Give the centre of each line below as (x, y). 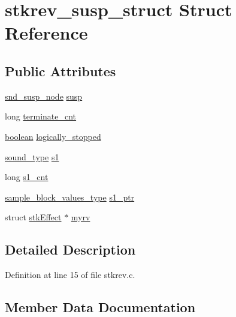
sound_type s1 (32, 156)
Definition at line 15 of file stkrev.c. (70, 275)
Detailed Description (70, 249)
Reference (46, 33)
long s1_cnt (27, 177)
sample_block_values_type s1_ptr (70, 197)
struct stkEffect (33, 217)
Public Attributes (60, 71)
